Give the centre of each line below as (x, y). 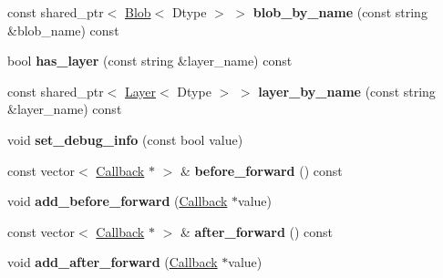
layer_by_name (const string (347, 91)
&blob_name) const (63, 30)
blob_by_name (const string (340, 12)
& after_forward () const (257, 231)
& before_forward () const (261, 170)
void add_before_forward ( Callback (118, 201)
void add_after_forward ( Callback (113, 262)
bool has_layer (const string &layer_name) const (150, 61)
